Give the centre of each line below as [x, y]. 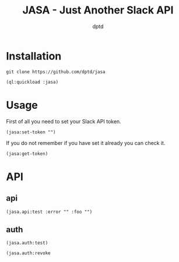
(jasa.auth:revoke [28, 253]
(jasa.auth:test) [27, 243]
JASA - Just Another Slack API [98, 10]
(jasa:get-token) [27, 154]
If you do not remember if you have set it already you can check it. [86, 143]
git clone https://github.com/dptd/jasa [56, 72]
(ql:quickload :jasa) [32, 82]
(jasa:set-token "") [31, 132]
